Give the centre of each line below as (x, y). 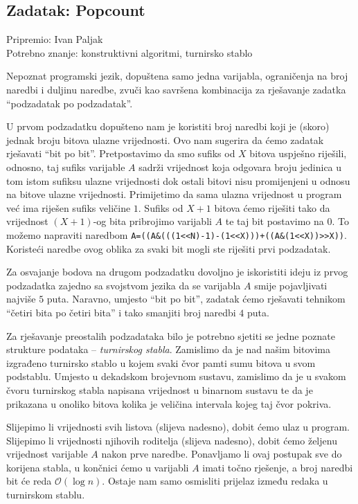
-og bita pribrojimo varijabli (152, 221)
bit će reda (29, 481)
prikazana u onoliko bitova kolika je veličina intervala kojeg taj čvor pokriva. (169, 403)
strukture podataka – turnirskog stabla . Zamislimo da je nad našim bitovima (168, 349)
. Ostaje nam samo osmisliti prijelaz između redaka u (215, 481)
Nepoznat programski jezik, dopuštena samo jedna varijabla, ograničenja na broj (177, 76)
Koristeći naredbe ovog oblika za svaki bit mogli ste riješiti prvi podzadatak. (169, 248)
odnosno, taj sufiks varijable (66, 166)
